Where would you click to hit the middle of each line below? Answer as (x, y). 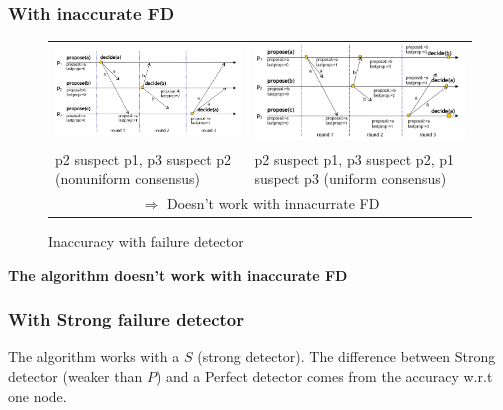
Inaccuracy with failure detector (146, 241)
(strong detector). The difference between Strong (346, 356)
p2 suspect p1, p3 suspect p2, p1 (354, 158)
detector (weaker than (75, 376)
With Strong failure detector (126, 319)
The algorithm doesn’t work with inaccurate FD (178, 274)
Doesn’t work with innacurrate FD (273, 202)
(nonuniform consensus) (127, 178)
